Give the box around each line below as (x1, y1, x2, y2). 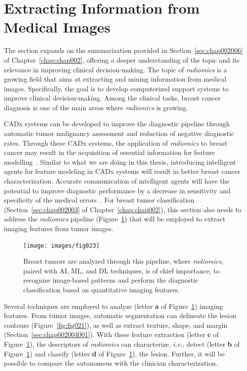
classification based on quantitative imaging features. (23, 285, 180, 295)
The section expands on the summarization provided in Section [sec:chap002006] (4, 45, 243, 55)
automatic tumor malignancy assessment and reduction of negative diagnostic (4, 128, 234, 138)
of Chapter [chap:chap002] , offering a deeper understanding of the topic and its (4, 54, 240, 65)
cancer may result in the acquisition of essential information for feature (4, 147, 215, 157)
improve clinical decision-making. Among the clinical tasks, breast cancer (4, 93, 221, 103)
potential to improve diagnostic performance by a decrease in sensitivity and (4, 185, 231, 195)
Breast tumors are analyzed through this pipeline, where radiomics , (23, 256, 224, 266)
